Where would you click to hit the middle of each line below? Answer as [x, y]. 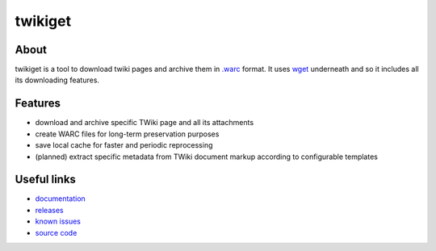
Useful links [46, 180]
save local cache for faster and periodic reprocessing [124, 145]
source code [56, 232]
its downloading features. [57, 80]
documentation [61, 199]
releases [49, 210]
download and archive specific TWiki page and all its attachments [145, 123]
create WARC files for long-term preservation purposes [127, 134]
